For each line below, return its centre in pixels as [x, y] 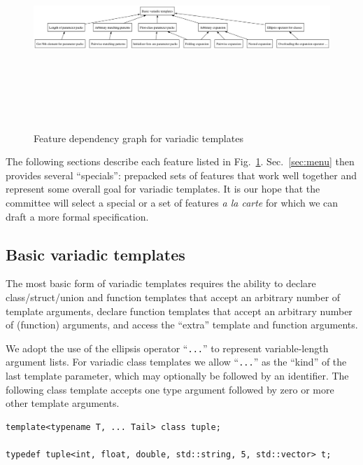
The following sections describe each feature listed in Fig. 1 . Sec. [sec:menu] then [180, 161]
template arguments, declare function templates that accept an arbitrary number [179, 311]
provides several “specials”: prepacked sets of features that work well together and [181, 175]
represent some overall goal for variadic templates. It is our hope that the [163, 189]
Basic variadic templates [95, 254]
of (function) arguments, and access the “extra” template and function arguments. [182, 325]
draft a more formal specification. [77, 216]
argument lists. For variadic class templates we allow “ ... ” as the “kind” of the [176, 362]
